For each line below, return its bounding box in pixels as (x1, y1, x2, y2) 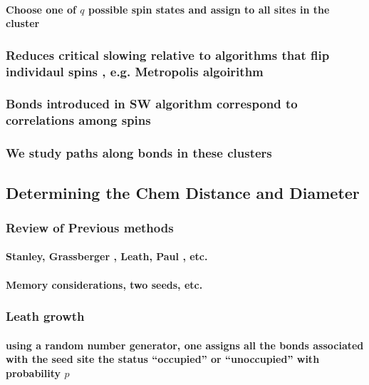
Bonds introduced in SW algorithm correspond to (6, 95, 298, 113)
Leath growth (6, 307, 85, 325)
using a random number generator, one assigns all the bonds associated (6, 337, 364, 352)
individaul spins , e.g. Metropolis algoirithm (6, 62, 264, 80)
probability (6, 365, 61, 380)
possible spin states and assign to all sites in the (88, 1, 330, 16)
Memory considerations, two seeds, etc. (6, 277, 203, 292)
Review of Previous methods (6, 218, 174, 236)
